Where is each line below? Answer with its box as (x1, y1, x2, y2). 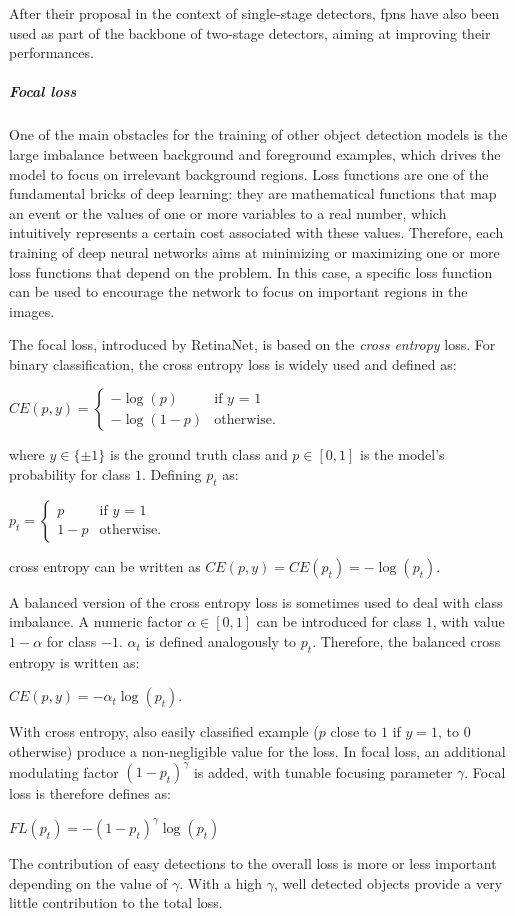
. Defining (141, 464, 202, 485)
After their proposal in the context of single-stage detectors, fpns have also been (9, 3, 500, 23)
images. (9, 300, 55, 321)
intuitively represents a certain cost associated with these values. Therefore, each (9, 222, 504, 243)
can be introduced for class (256, 611, 422, 632)
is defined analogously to (145, 631, 297, 652)
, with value (432, 611, 505, 632)
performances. (9, 42, 94, 63)
